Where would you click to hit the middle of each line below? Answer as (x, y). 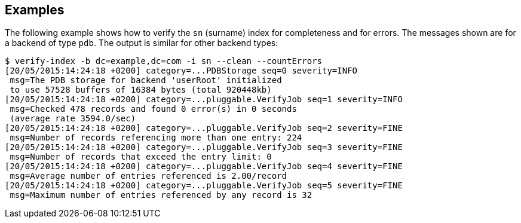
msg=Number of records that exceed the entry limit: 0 (141, 157)
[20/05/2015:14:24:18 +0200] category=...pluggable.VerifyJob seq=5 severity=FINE (204, 186)
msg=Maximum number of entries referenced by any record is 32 (161, 195)
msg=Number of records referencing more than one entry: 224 (156, 138)
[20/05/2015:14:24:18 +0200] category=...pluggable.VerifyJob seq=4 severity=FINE (204, 167)
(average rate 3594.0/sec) (73, 119)
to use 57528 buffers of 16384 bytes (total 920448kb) (141, 90)
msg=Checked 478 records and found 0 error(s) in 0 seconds (153, 109)
